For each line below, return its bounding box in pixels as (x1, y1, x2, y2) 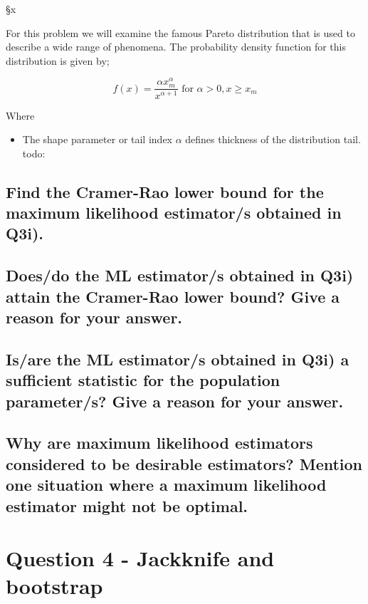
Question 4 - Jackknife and (6, 543, 275, 573)
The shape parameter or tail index (22, 132, 172, 147)
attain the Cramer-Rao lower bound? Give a (6, 285, 340, 307)
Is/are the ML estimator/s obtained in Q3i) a (6, 348, 349, 370)
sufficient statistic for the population (6, 369, 280, 391)
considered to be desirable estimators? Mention (6, 452, 363, 474)
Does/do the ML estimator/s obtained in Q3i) (6, 264, 354, 286)
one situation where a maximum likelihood (6, 474, 327, 496)
